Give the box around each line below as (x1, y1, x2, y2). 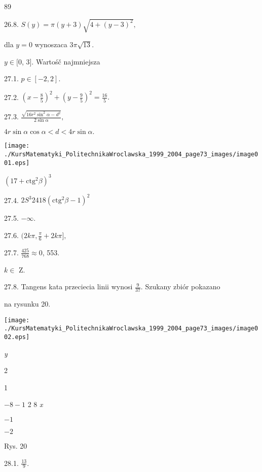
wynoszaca (34, 39, 67, 50)
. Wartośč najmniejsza (31, 56, 100, 66)
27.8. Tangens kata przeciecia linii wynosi (4, 281, 133, 292)
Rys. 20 (4, 441, 27, 451)
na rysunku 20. (4, 298, 51, 309)
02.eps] (4, 333, 30, 341)
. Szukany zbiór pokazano (140, 281, 220, 292)
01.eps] (4, 159, 30, 166)
